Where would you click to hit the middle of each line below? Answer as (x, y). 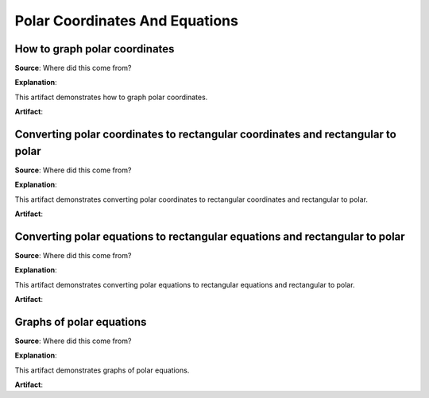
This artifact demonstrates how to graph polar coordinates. (111, 97)
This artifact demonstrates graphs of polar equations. (102, 370)
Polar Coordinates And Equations (126, 21)
